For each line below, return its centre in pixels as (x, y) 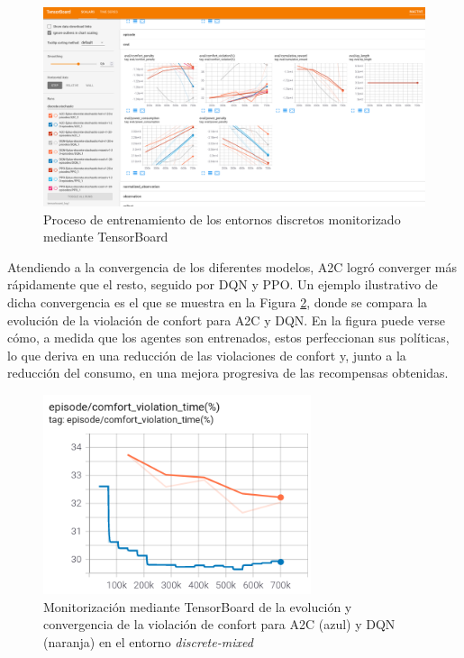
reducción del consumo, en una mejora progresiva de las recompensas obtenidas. (228, 373)
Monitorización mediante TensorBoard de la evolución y (198, 606)
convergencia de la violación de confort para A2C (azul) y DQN (219, 624)
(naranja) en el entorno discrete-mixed (148, 641)
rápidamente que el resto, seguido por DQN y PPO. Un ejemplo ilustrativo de (223, 284)
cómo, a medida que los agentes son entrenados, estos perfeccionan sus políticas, (228, 338)
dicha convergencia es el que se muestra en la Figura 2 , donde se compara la (218, 302)
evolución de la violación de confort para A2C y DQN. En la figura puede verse (226, 320)
